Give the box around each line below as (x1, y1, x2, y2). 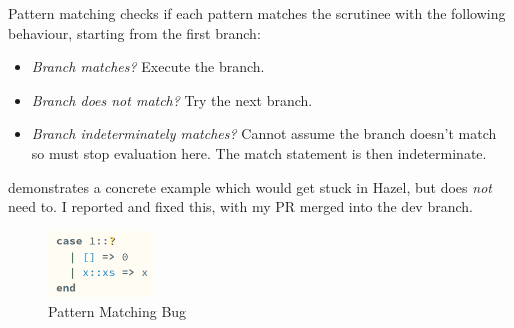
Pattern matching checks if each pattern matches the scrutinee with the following (8, 3, 506, 23)
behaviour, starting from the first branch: (8, 22, 261, 43)
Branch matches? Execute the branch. (31, 56, 265, 77)
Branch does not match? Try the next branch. (31, 89, 313, 110)
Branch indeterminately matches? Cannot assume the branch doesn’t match (31, 123, 497, 144)
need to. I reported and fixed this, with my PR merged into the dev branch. (8, 196, 473, 217)
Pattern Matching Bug (48, 300, 187, 321)
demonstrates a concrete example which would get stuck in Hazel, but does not (8, 176, 492, 197)
